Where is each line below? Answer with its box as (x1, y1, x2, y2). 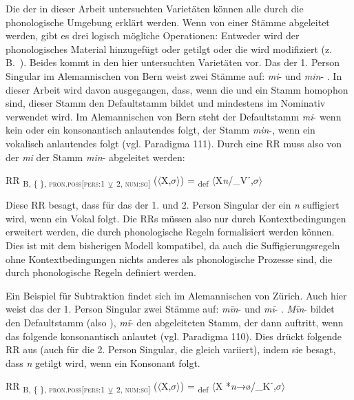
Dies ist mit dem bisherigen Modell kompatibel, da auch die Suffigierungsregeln (6, 238, 340, 253)
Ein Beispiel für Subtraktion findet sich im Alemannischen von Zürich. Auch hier (6, 288, 347, 302)
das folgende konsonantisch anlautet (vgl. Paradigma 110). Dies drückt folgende (6, 328, 342, 343)
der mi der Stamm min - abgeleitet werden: (6, 149, 185, 164)
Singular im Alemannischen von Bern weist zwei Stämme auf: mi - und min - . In (6, 68, 342, 83)
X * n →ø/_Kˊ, (215, 379, 276, 393)
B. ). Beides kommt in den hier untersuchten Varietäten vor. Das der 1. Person (6, 55, 340, 70)
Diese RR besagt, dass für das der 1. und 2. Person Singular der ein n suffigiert (6, 198, 340, 212)
